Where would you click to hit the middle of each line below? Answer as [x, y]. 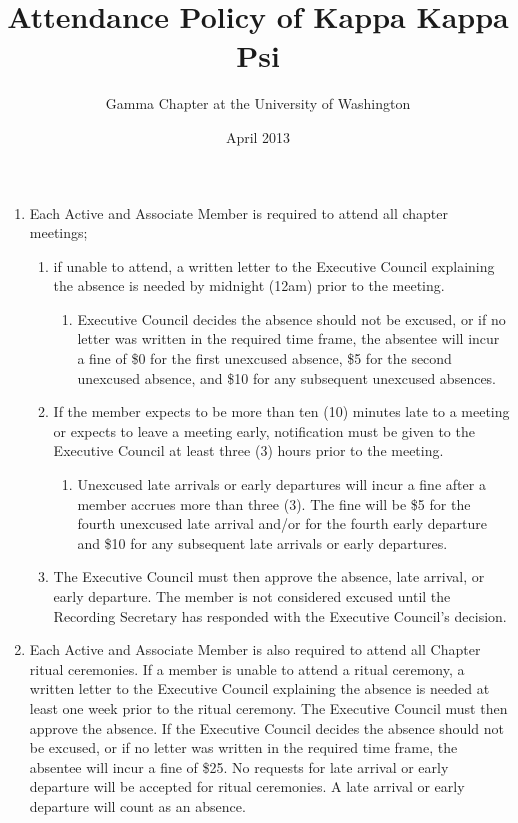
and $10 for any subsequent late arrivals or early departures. [262, 542]
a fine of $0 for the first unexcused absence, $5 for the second [264, 358]
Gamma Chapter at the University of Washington [258, 103]
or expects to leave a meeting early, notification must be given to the [264, 430]
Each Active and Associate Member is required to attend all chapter [239, 212]
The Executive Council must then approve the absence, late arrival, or [269, 576]
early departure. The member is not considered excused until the [252, 596]
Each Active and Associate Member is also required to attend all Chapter [255, 649]
